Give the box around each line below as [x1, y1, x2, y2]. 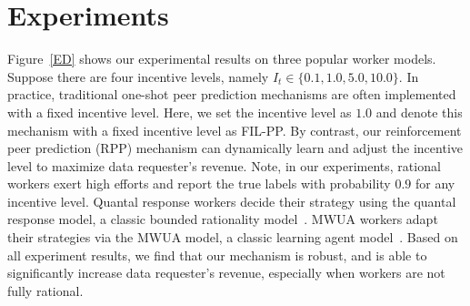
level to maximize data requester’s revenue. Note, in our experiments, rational [7, 156, 441, 175]
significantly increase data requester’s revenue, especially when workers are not [7, 263, 445, 282]
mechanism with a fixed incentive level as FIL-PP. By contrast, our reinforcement [7, 120, 462, 139]
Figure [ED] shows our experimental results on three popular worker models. [7, 49, 436, 68]
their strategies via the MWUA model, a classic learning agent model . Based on [7, 228, 458, 247]
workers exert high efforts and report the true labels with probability [7, 174, 391, 193]
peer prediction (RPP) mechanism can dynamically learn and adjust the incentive [7, 138, 463, 158]
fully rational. [7, 280, 84, 300]
